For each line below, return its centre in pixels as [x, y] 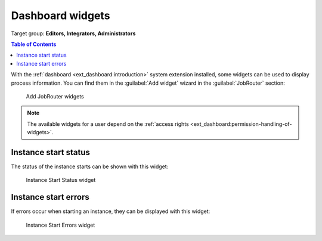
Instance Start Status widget [61, 180]
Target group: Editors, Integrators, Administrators [73, 33]
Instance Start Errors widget [61, 225]
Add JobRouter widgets [55, 96]
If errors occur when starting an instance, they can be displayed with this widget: [111, 211]
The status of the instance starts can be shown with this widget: [90, 166]
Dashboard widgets [61, 16]
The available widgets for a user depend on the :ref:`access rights [108, 124]
